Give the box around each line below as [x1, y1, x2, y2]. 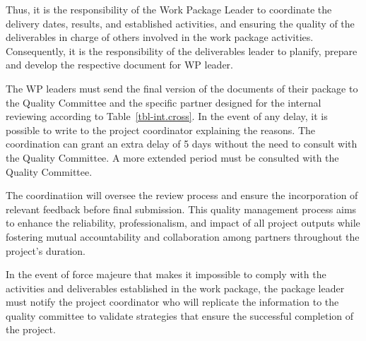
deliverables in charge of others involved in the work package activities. [6, 30, 314, 44]
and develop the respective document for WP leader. [6, 57, 233, 72]
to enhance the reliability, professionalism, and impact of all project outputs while [6, 215, 360, 230]
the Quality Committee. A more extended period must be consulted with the [6, 150, 339, 164]
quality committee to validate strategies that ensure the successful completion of [6, 308, 354, 323]
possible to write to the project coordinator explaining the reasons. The [6, 122, 316, 137]
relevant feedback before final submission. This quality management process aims [6, 201, 357, 216]
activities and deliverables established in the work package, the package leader [6, 280, 345, 295]
